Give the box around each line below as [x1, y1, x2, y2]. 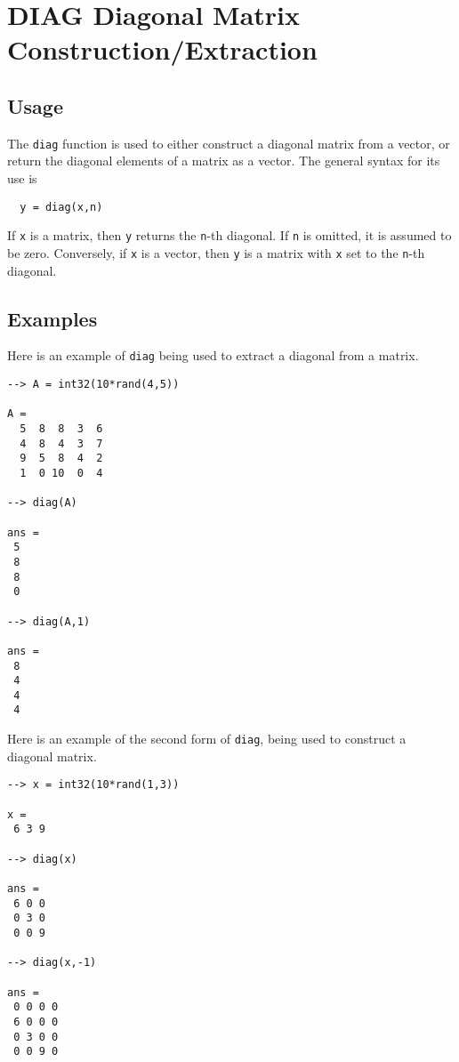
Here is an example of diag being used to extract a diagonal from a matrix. [7, 346, 419, 365]
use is [7, 169, 37, 188]
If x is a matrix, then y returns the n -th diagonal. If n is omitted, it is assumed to [7, 226, 452, 245]
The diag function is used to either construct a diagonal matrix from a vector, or [7, 133, 450, 152]
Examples [7, 304, 98, 332]
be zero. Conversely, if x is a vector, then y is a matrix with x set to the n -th [7, 243, 425, 261]
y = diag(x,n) [20, 200, 103, 213]
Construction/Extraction [7, 31, 318, 68]
